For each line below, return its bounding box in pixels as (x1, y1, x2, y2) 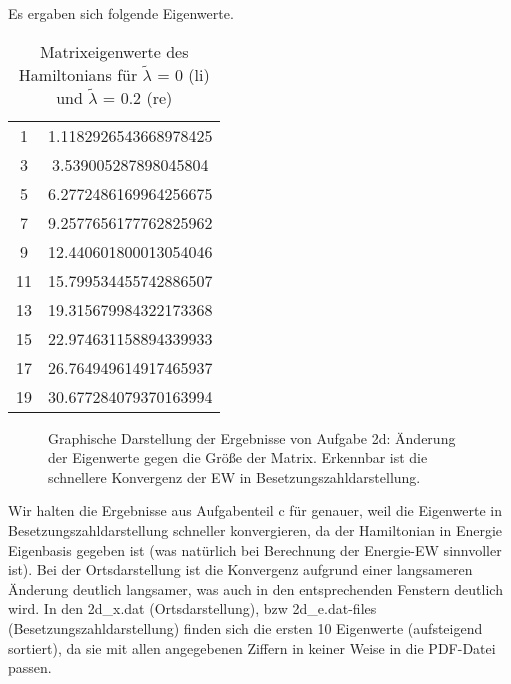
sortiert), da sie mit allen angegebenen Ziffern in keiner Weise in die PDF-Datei (8, 637, 496, 658)
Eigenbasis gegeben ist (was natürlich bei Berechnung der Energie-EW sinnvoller (8, 539, 502, 560)
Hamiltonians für (18, 62, 138, 86)
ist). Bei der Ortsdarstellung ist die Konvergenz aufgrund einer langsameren (8, 559, 473, 580)
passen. (8, 657, 52, 678)
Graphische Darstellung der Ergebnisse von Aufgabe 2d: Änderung (48, 427, 456, 448)
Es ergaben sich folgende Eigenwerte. (8, 3, 234, 23)
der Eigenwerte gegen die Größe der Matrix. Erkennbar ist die (48, 447, 428, 468)
